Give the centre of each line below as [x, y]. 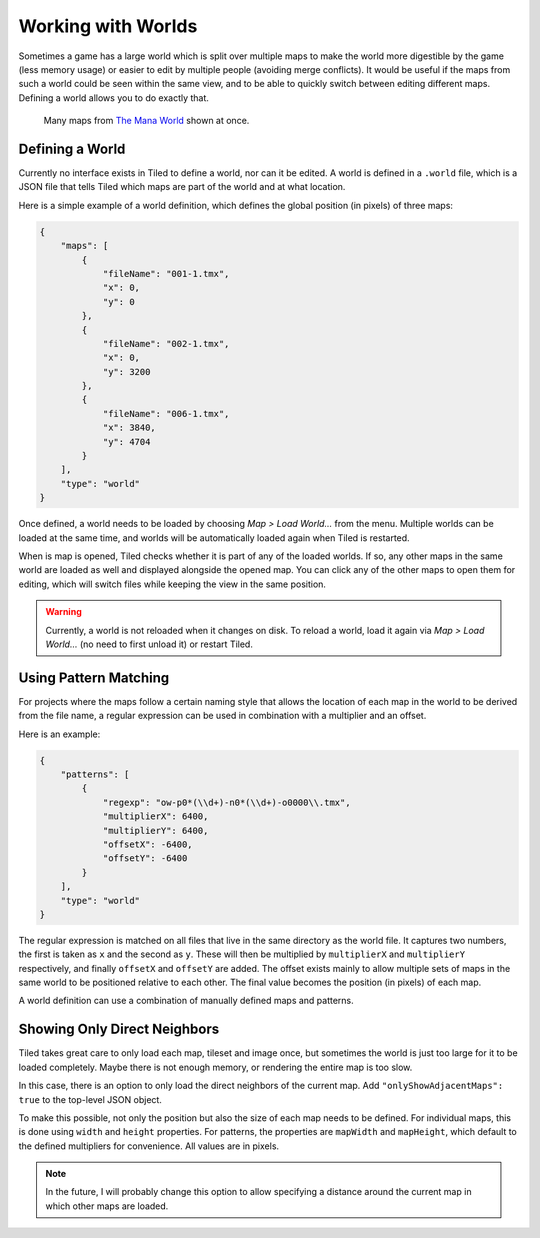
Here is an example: [59, 734]
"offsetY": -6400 [145, 858]
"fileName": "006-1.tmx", [166, 413]
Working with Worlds [108, 26]
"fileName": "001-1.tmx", [166, 273]
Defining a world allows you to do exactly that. [114, 97]
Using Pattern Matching [94, 677]
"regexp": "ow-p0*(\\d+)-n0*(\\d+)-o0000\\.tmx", [226, 802]
